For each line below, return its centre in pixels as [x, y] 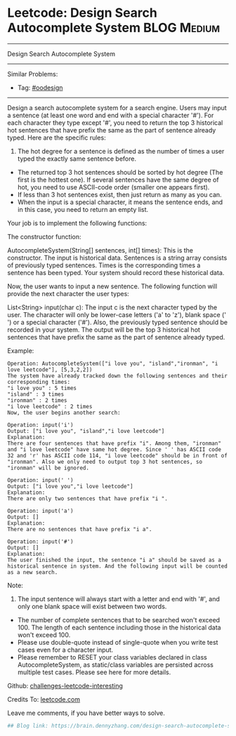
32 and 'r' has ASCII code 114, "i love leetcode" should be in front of [118, 455]
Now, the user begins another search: [64, 413]
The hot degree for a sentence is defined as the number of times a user [121, 151]
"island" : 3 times [36, 394]
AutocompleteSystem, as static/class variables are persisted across [116, 664]
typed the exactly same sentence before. [77, 159]
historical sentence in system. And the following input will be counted [118, 566]
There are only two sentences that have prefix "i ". [88, 499]
